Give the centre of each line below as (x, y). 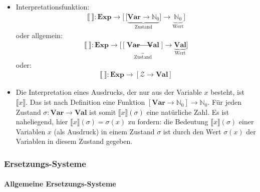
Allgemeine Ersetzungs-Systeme (60, 184)
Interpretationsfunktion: (53, 7)
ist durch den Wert (192, 131)
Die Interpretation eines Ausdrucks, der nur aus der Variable (109, 92)
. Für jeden (224, 102)
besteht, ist (227, 92)
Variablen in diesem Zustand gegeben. (74, 141)
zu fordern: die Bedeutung (168, 122)
